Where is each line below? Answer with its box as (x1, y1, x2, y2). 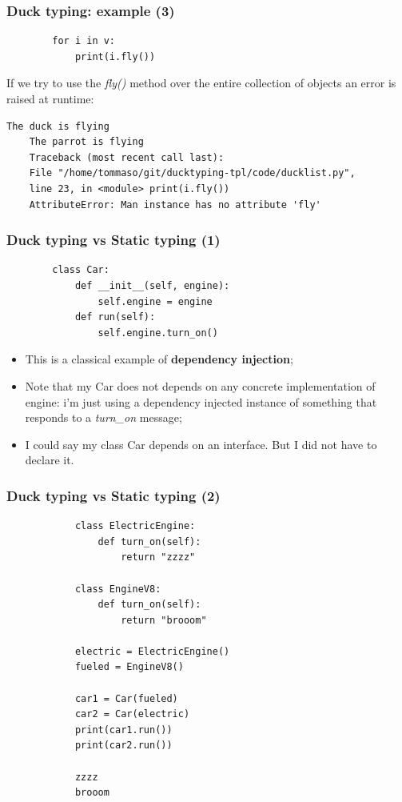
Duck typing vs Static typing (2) (6, 485, 221, 505)
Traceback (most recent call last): (29, 151, 225, 163)
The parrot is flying (29, 136, 144, 148)
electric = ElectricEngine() (74, 645, 230, 657)
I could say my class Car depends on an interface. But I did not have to (25, 435, 377, 452)
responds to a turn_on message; (25, 409, 182, 426)
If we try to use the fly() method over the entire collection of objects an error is (6, 74, 396, 91)
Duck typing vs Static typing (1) (6, 230, 221, 250)
